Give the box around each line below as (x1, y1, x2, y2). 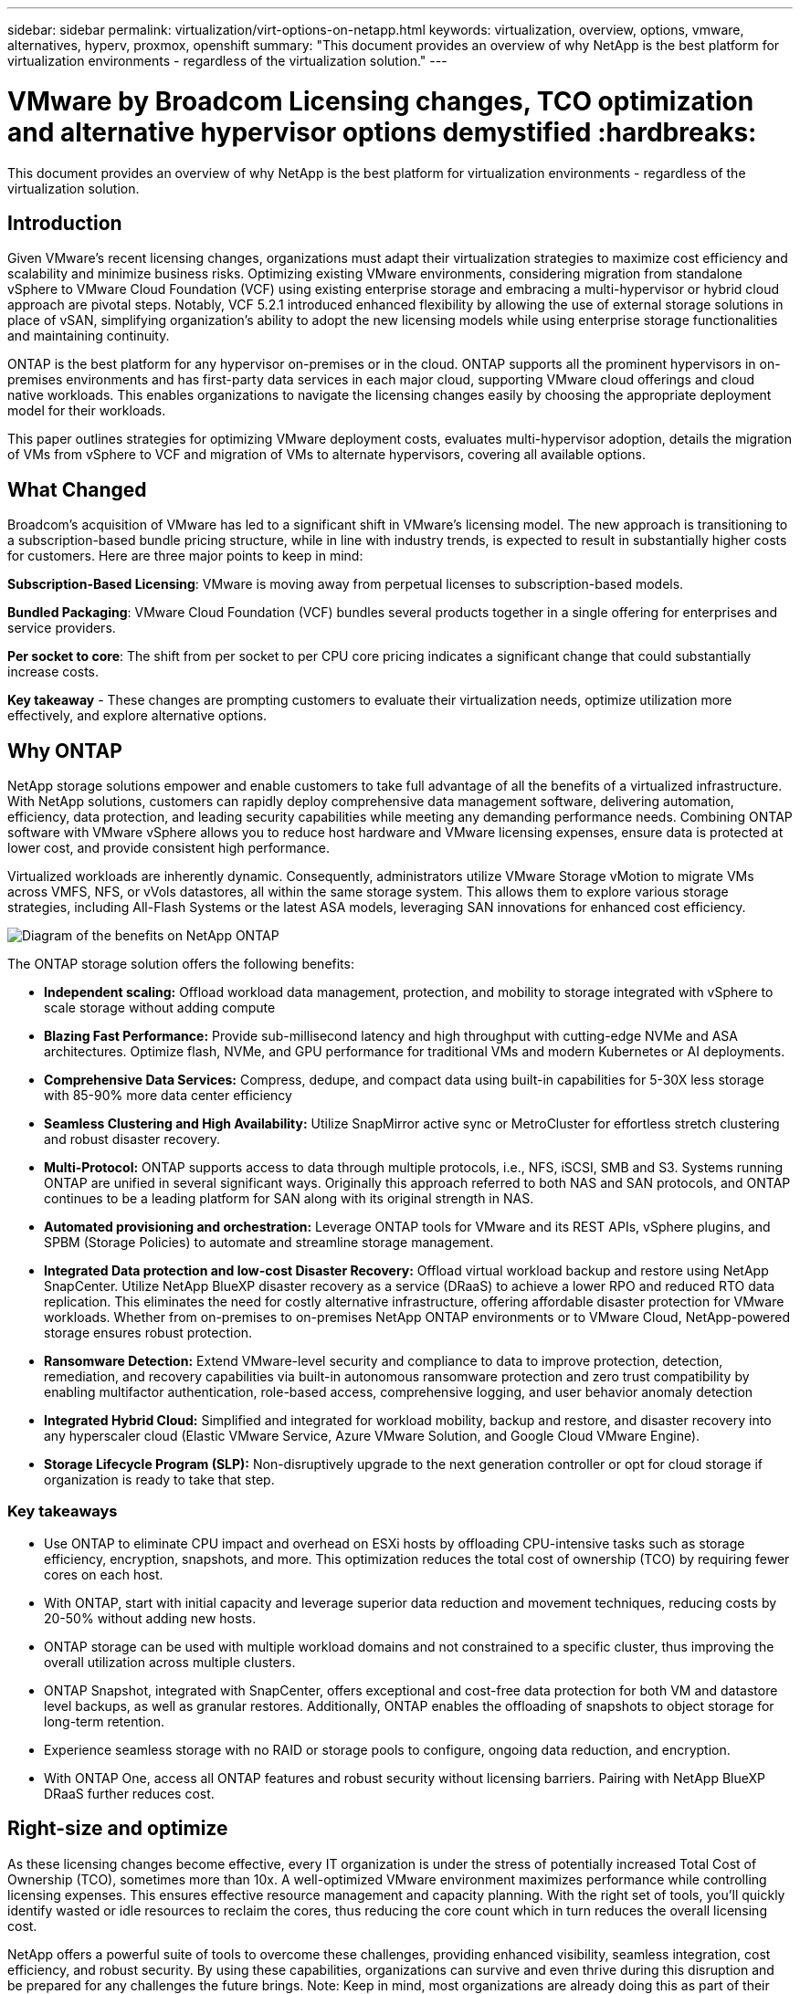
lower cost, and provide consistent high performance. (7, 840, 330, 856)
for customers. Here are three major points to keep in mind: (7, 548, 363, 564)
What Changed (7, 478, 147, 501)
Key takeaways (7, 1502, 118, 1521)
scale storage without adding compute (44, 1000, 276, 1016)
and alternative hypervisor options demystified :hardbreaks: (7, 116, 757, 148)
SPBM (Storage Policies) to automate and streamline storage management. (44, 1234, 494, 1251)
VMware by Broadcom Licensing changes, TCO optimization (7, 85, 754, 117)
